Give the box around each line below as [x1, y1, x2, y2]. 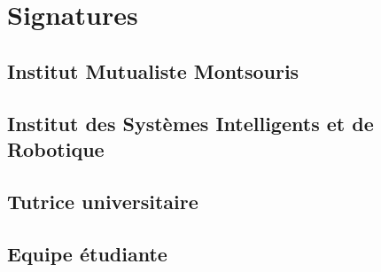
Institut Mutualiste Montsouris [7, 57, 299, 84]
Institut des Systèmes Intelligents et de [7, 109, 374, 136]
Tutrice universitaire [7, 187, 198, 214]
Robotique [7, 135, 105, 162]
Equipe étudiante [7, 239, 167, 267]
